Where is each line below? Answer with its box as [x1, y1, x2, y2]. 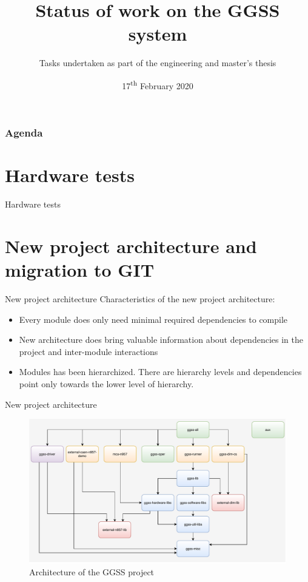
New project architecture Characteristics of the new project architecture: [5, 293, 275, 305]
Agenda [5, 125, 43, 140]
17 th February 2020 [122, 77, 193, 92]
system [128, 21, 187, 46]
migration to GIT [5, 257, 155, 282]
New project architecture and [5, 233, 257, 258]
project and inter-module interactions [19, 345, 158, 357]
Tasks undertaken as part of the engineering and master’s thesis [39, 56, 276, 69]
